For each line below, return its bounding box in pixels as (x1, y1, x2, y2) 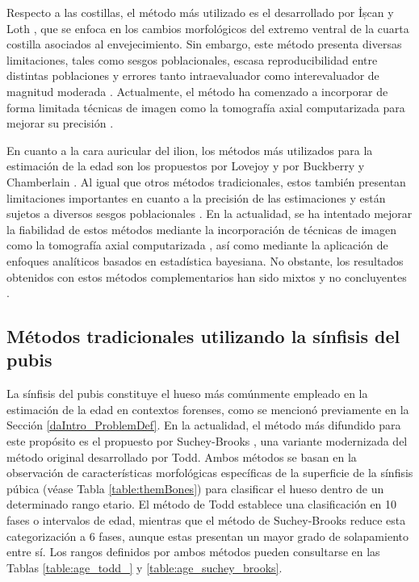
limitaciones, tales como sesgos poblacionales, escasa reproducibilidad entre (6, 51, 378, 68)
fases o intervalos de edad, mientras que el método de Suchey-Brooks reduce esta (6, 512, 406, 529)
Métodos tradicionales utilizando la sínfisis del (6, 324, 400, 349)
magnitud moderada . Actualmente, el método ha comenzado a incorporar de (6, 82, 388, 99)
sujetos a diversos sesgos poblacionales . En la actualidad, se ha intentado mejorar (6, 205, 413, 222)
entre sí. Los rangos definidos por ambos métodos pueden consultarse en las (6, 543, 380, 560)
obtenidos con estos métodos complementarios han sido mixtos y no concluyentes (6, 268, 407, 285)
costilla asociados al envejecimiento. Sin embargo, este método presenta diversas (6, 36, 402, 52)
